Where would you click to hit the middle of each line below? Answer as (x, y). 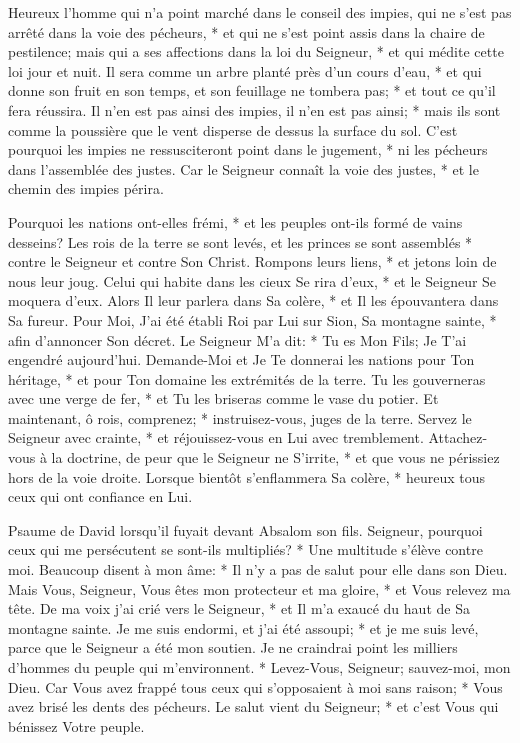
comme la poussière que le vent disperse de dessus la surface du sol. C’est (233, 129)
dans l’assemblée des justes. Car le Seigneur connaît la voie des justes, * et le (243, 168)
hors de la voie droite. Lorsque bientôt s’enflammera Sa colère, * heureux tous (247, 476)
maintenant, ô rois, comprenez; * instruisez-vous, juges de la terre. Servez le (240, 417)
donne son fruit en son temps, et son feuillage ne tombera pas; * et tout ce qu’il (252, 90)
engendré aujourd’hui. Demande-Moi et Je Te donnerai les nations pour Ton (241, 359)
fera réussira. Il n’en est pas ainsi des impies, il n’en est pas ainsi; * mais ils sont (254, 109)
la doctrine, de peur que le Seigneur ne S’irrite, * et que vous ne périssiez (275, 457)
